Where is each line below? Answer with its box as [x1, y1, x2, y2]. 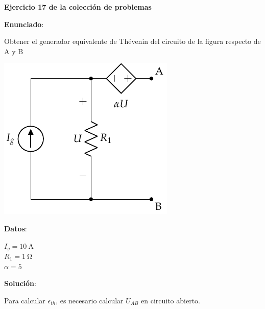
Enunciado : [4, 18, 44, 29]
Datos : [4, 223, 27, 233]
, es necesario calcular [56, 295, 124, 305]
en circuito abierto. [141, 295, 200, 305]
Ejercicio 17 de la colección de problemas [4, 2, 152, 12]
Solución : [4, 278, 36, 289]
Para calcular [4, 295, 45, 305]
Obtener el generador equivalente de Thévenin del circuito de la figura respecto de [4, 36, 261, 46]
